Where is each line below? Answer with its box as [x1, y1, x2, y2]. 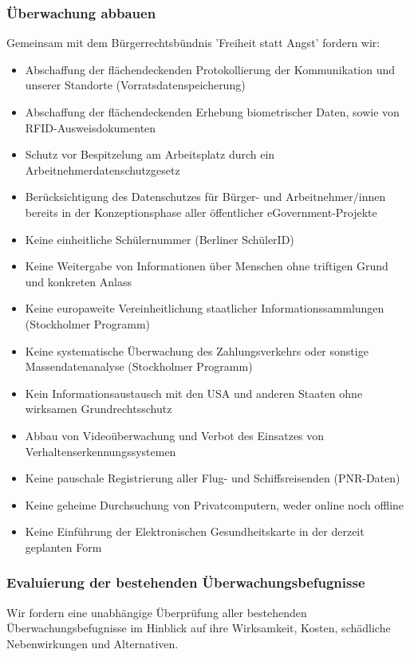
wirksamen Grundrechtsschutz [25, 400, 172, 417]
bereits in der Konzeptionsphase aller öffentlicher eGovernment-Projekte [25, 203, 377, 220]
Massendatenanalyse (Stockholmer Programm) [25, 358, 253, 375]
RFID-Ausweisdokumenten [25, 119, 156, 136]
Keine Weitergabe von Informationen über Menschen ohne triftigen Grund [25, 258, 388, 274]
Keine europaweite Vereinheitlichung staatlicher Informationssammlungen [25, 300, 384, 317]
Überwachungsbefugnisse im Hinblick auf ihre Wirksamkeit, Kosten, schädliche [6, 620, 391, 636]
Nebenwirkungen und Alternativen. [6, 635, 179, 651]
